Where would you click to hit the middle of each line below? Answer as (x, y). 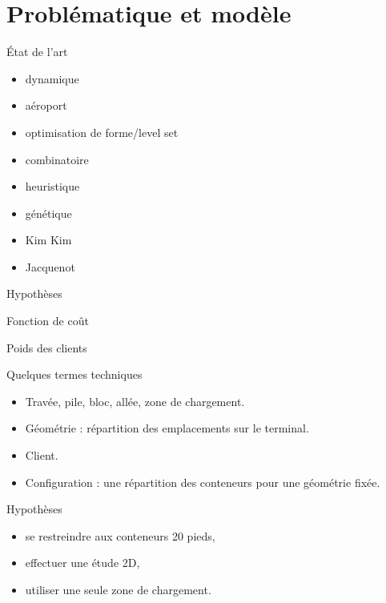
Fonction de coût (48, 321)
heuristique (52, 186)
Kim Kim (48, 240)
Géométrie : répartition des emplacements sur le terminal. (167, 428)
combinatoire (57, 159)
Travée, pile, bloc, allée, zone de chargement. (135, 401)
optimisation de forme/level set (102, 132)
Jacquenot (50, 266)
